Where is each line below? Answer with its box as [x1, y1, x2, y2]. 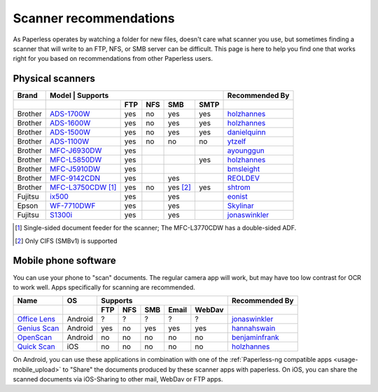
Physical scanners [13, 73, 96, 85]
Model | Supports [50, 91, 109, 101]
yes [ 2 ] [168, 183, 192, 192]
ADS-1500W [50, 127, 91, 137]
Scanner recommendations [13, 10, 175, 26]
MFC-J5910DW [50, 164, 101, 174]
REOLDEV [227, 174, 260, 183]
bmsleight [227, 164, 260, 174]
